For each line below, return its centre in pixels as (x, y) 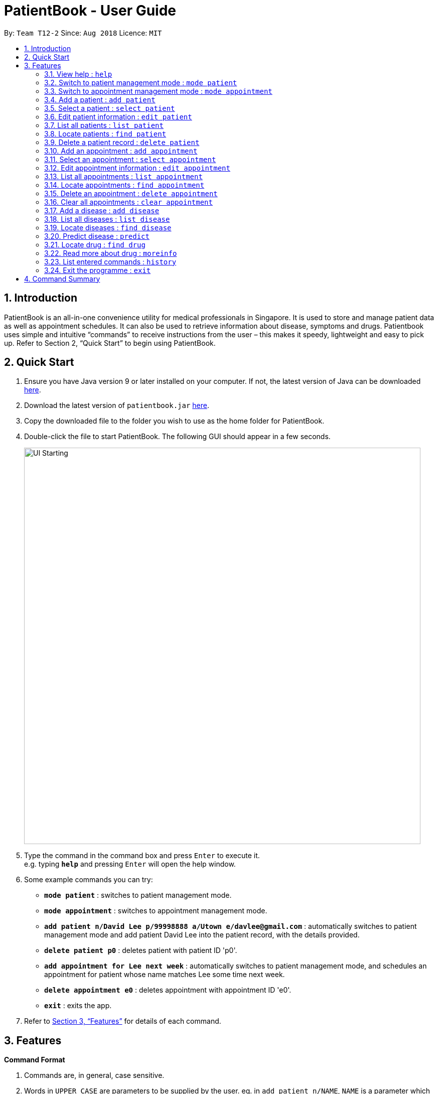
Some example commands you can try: (89, 880)
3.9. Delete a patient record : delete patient (122, 142)
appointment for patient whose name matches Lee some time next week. (165, 975)
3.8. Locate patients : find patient (105, 133)
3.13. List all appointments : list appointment (123, 176)
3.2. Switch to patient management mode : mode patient (141, 82)
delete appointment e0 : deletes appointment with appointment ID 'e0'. (168, 990)
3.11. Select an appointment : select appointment (130, 159)
